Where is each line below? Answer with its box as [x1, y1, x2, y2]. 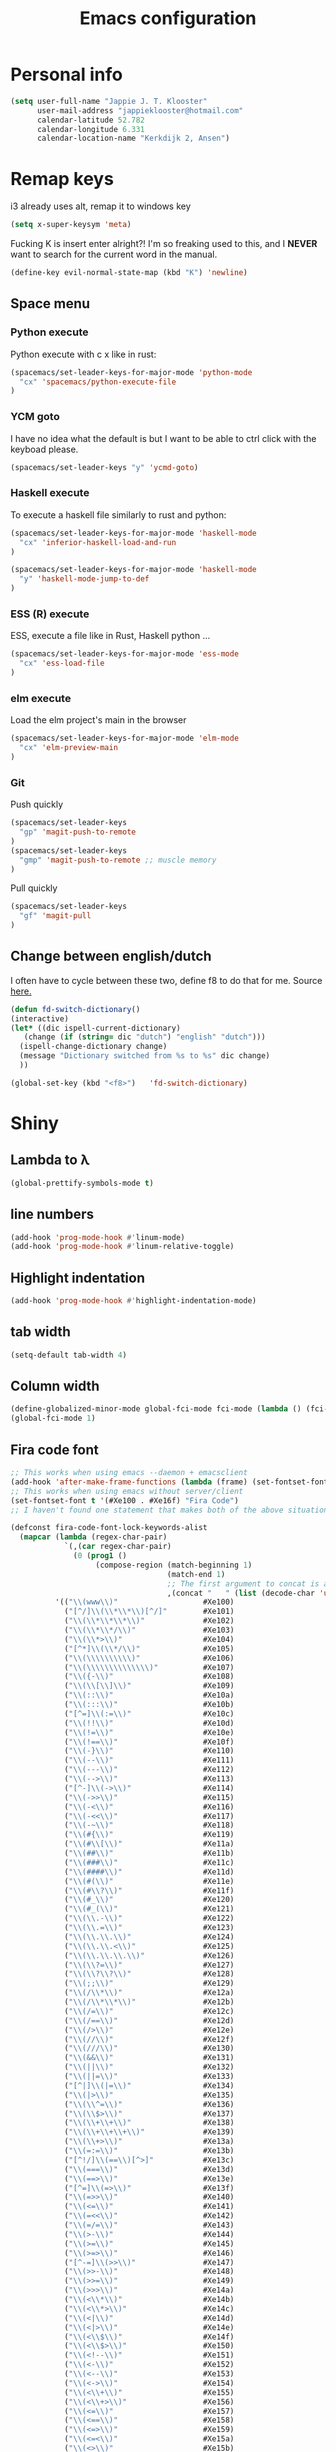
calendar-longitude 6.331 [36, 124, 145, 134]
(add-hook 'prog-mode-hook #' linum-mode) [10, 1232, 186, 1242]
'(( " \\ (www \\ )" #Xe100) [54, 1597, 235, 1607]
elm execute [10, 691, 72, 705]
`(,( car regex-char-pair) [63, 1542, 172, 1552]
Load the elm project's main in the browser [10, 714, 187, 726]
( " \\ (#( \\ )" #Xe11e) [63, 1876, 235, 1886]
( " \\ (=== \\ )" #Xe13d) [63, 2164, 235, 2174]
